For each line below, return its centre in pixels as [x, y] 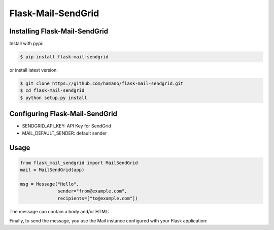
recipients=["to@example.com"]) [98, 198]
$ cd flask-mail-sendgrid [52, 91]
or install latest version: [34, 70]
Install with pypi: [26, 44]
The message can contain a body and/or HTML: [59, 211]
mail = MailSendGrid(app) [52, 170]
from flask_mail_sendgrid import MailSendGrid [79, 163]
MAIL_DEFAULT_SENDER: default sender [64, 133]
